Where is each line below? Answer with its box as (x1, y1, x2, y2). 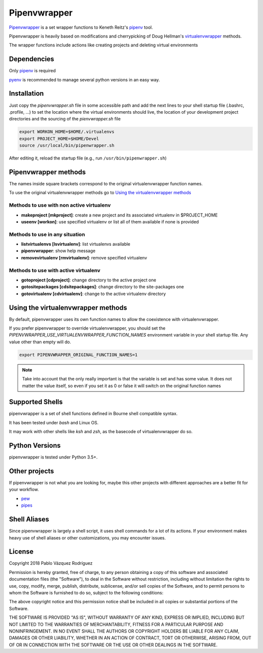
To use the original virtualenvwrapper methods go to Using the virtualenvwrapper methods (9, 190, 191, 196)
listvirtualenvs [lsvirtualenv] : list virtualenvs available (21, 241, 131, 247)
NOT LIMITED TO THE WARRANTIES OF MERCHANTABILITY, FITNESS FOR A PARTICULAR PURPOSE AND (9, 621, 224, 627)
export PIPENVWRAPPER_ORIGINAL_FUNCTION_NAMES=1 (19, 352, 138, 357)
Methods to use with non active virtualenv (9, 202, 111, 209)
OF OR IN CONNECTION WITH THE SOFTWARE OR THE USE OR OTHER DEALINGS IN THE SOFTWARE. (9, 642, 218, 648)
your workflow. (9, 487, 39, 493)
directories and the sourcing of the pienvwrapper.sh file (9, 116, 121, 122)
